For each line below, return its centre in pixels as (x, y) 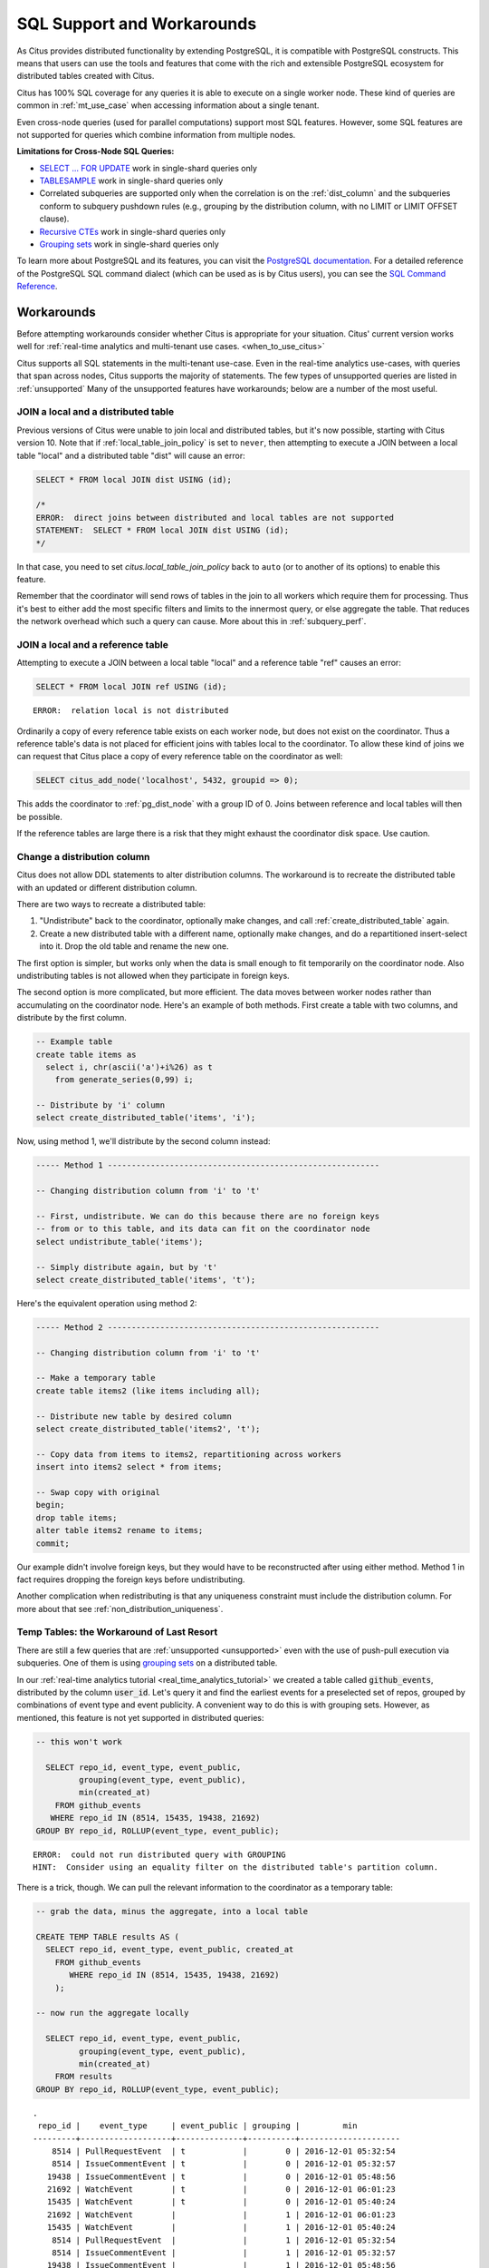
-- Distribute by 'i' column (101, 1105)
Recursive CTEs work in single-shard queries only (133, 231)
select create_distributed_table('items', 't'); (146, 1280)
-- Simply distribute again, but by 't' (126, 1267)
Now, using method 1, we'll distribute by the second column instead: (144, 1141)
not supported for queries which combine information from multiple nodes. (156, 134)
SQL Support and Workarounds (137, 24)
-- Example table (74, 1042)
